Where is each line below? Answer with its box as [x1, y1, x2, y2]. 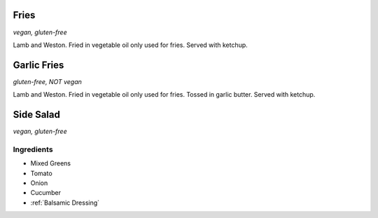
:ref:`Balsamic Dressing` [30, 198, 100, 207]
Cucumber [30, 189, 62, 197]
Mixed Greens [30, 159, 71, 168]
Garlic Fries [13, 59, 64, 71]
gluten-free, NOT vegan [13, 77, 82, 86]
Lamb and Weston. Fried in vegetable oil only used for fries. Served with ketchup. [13, 41, 248, 49]
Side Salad [13, 109, 61, 121]
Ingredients [13, 144, 53, 154]
